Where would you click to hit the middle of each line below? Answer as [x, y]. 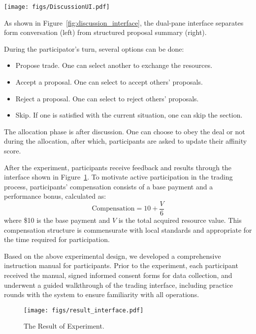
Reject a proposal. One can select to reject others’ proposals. [107, 98]
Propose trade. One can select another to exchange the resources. [114, 65]
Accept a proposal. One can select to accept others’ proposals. [109, 82]
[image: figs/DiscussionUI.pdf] [57, 7]
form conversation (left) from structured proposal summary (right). [105, 32]
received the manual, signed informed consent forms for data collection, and [118, 275]
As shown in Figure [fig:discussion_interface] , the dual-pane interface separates [124, 22]
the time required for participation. [57, 239]
